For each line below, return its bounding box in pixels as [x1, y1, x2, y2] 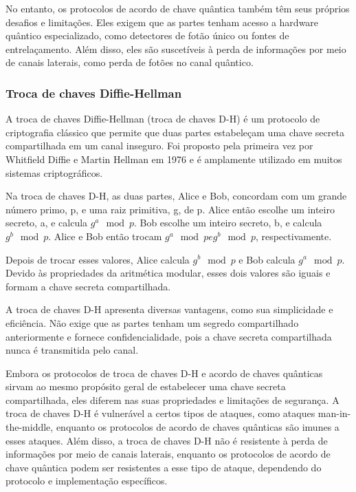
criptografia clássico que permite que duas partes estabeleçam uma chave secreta [5, 125, 344, 139]
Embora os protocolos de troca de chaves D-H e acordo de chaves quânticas [5, 365, 323, 380]
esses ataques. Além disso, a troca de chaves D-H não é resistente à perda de [5, 433, 328, 447]
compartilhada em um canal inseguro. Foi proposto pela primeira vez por [5, 138, 313, 153]
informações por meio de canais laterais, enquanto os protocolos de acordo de [5, 447, 331, 461]
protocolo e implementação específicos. [5, 473, 168, 488]
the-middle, [5, 420, 54, 434]
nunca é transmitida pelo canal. [5, 343, 139, 357]
